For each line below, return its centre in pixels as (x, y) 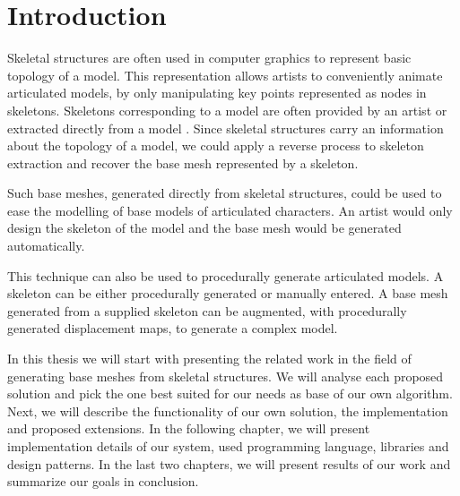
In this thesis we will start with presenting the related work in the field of (209, 359)
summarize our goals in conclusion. (103, 481)
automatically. (46, 246)
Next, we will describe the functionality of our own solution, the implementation (228, 410)
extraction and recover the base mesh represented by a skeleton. (183, 162)
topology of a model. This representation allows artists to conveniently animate (225, 75)
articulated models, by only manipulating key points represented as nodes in (217, 93)
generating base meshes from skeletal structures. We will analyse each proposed (226, 376)
